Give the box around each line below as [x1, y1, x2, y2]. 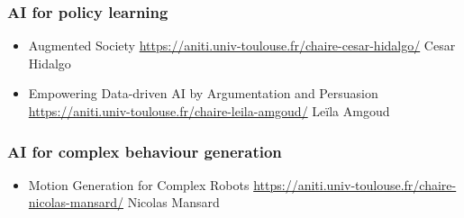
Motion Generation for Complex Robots [28, 175, 250, 194]
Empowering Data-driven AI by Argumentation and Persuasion [28, 84, 378, 103]
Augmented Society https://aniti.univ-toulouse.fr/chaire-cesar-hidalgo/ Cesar [28, 36, 456, 55]
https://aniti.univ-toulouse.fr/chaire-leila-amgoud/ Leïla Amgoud [28, 102, 390, 120]
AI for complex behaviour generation [7, 140, 282, 162]
